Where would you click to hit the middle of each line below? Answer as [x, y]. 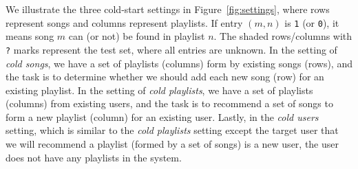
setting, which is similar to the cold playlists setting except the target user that [172, 130]
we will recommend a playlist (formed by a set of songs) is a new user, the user [172, 144]
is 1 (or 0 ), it [312, 22]
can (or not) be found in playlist [137, 36]
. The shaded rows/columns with [283, 36]
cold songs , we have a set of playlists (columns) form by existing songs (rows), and [179, 63]
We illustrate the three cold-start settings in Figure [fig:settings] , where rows [168, 9]
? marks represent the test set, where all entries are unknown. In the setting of [171, 49]
